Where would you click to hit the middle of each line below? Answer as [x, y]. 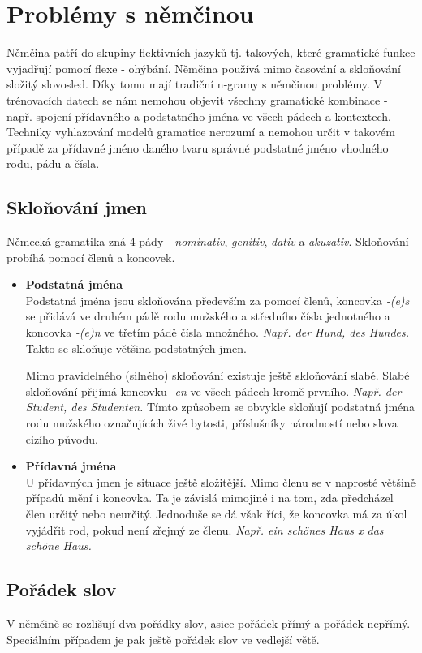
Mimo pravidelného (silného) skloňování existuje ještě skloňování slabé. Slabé [217, 375]
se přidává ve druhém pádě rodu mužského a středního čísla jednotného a [208, 316]
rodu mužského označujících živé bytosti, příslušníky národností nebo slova [211, 423]
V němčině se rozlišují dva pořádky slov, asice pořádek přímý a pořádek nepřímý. [209, 623]
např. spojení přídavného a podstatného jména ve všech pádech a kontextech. [199, 116]
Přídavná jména [71, 466]
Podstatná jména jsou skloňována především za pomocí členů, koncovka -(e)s [217, 300]
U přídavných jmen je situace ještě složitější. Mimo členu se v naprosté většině [220, 481]
